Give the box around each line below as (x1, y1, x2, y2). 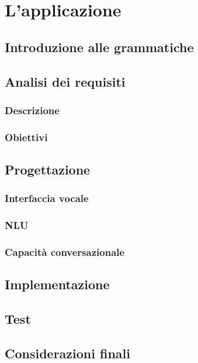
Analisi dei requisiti (5, 72, 126, 90)
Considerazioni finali (5, 344, 130, 362)
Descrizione (5, 102, 60, 117)
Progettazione (5, 160, 91, 179)
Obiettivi (5, 129, 48, 144)
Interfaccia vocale (5, 191, 89, 206)
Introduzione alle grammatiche (5, 37, 194, 56)
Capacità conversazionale (5, 245, 125, 259)
